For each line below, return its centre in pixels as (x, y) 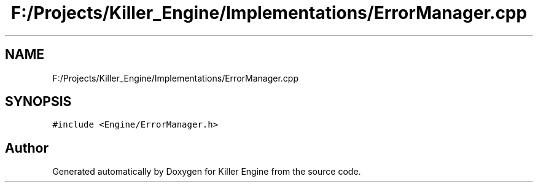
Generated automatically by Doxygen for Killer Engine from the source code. (207, 172)
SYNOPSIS (38, 102)
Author (27, 148)
